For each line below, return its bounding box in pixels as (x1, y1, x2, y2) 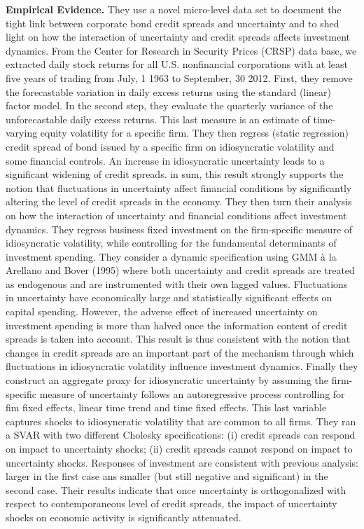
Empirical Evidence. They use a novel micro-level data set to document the (6, 2, 342, 16)
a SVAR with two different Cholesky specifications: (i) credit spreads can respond (6, 427, 356, 442)
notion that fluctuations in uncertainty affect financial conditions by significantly (6, 180, 352, 195)
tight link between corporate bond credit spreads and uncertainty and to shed (6, 15, 339, 30)
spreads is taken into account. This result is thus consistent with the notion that (6, 331, 351, 346)
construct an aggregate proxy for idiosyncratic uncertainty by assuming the (6, 373, 329, 387)
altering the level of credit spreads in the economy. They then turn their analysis (6, 194, 352, 209)
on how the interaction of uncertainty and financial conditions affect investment (6, 207, 347, 222)
